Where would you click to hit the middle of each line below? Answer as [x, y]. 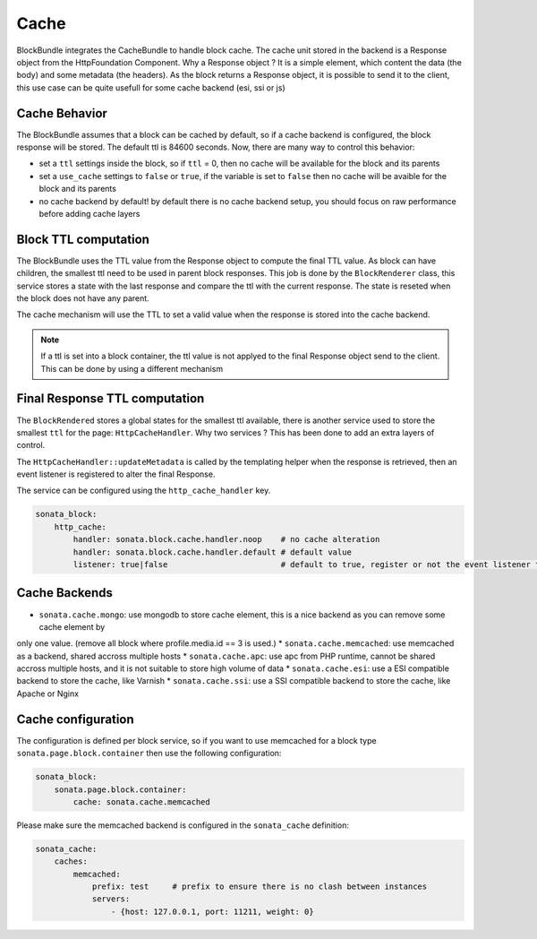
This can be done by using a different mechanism [132, 368]
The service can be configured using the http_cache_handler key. [144, 491]
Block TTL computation [83, 239]
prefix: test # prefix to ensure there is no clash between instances [260, 887]
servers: [111, 899]
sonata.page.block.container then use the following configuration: [149, 754]
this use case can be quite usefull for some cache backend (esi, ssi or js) [151, 87]
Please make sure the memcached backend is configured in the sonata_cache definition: [183, 825]
